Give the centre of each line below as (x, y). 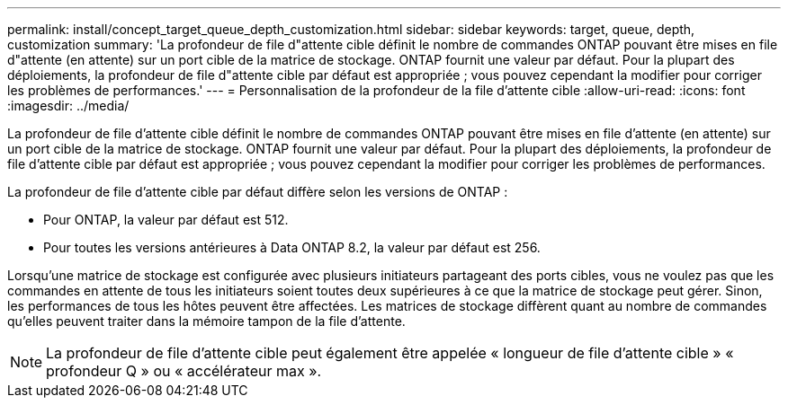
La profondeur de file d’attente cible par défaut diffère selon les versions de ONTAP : (258, 192)
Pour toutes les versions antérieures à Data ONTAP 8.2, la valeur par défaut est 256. (292, 247)
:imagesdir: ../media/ (68, 106)
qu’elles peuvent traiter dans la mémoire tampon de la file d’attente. (206, 321)
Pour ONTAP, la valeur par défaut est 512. (166, 220)
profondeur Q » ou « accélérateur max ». (184, 371)
